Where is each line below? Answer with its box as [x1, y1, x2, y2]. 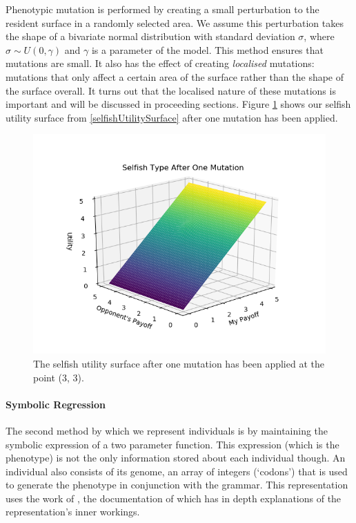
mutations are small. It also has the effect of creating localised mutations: [6, 56, 315, 70]
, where [304, 29, 335, 44]
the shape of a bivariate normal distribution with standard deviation [6, 29, 295, 44]
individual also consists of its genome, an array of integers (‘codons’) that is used [6, 464, 348, 478]
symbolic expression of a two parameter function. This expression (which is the [6, 437, 339, 451]
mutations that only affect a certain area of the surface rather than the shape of [6, 69, 344, 84]
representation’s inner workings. [6, 504, 140, 519]
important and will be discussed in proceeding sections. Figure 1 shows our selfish [6, 97, 351, 111]
